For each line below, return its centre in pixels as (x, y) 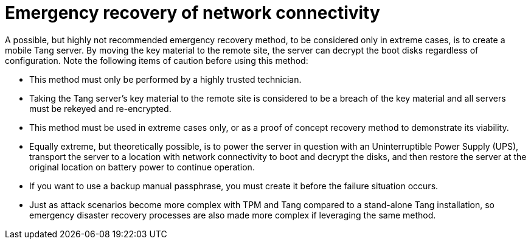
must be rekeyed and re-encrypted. (100, 108)
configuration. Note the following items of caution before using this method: (157, 60)
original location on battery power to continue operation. (142, 167)
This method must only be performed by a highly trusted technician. (165, 79)
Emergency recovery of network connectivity (193, 13)
